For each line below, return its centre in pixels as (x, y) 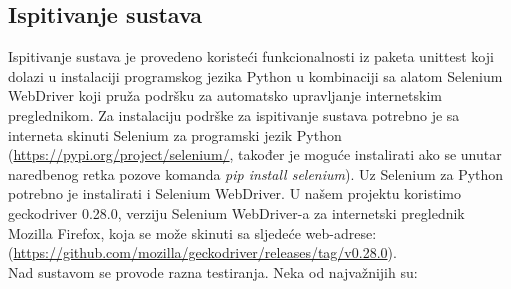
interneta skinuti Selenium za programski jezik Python (175, 134)
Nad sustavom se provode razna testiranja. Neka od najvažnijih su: (213, 271)
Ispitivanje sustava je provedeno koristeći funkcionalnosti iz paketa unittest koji (251, 56)
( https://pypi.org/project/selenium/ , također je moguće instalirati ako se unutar (255, 154)
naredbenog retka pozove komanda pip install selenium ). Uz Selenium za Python (256, 173)
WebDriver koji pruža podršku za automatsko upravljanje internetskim (225, 95)
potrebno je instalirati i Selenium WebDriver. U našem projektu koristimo (234, 193)
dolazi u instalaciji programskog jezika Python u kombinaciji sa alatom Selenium (255, 75)
